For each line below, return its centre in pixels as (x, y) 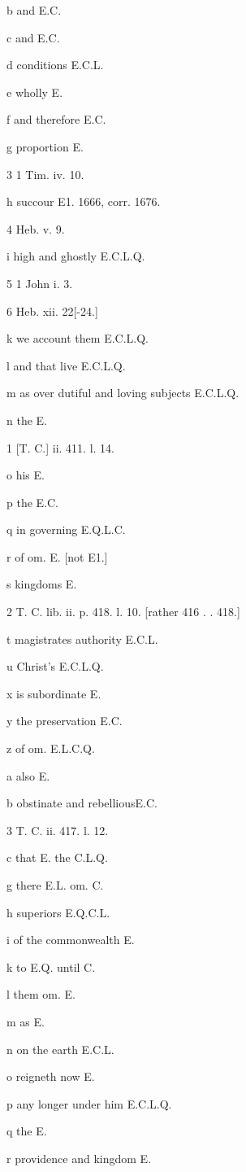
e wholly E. (35, 92)
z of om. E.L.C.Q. (51, 748)
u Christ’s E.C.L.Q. (55, 666)
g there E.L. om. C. (55, 885)
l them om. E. (41, 994)
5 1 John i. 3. (40, 283)
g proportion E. (45, 146)
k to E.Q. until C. (51, 966)
